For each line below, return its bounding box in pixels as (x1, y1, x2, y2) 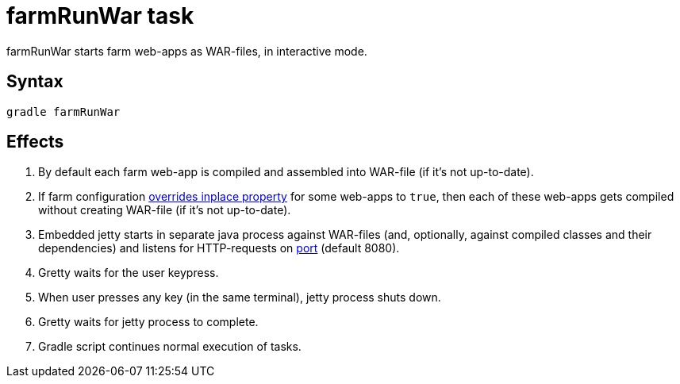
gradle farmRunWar (6, 105, 121, 118)
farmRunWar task (6, 2, 194, 29)
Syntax (6, 71, 63, 92)
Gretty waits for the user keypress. (38, 266, 219, 280)
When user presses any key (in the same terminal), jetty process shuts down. (38, 290, 441, 305)
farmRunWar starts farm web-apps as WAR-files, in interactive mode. (6, 44, 367, 58)
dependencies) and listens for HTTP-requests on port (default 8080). (38, 241, 400, 255)
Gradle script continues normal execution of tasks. (38, 340, 302, 354)
